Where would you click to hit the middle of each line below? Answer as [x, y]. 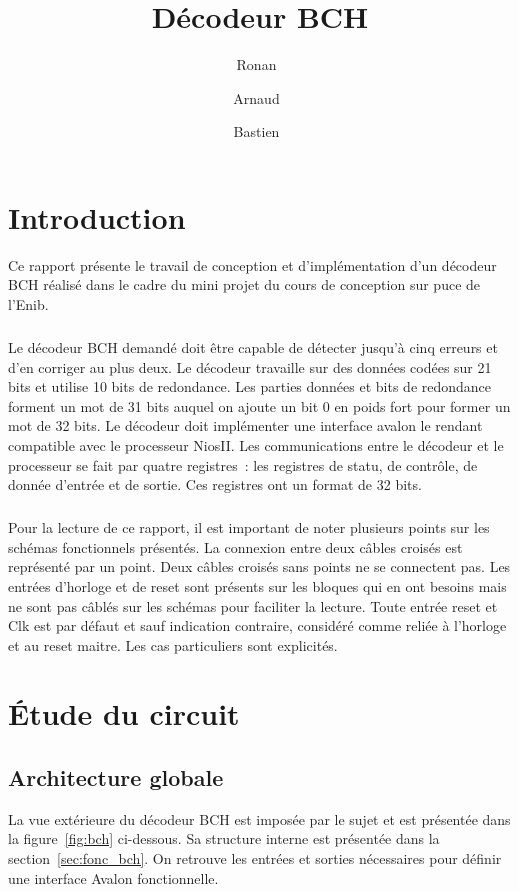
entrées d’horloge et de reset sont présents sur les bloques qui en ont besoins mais [257, 585]
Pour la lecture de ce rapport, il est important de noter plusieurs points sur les [249, 527]
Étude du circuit [124, 713]
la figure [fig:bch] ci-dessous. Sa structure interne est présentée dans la [224, 838]
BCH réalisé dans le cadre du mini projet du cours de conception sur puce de [244, 284]
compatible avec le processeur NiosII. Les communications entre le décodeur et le [256, 444]
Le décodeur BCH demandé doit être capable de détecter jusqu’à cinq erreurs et [253, 347]
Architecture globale [116, 777]
